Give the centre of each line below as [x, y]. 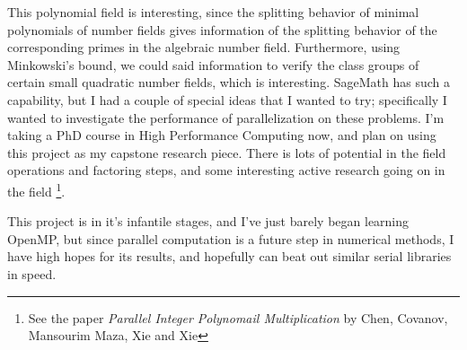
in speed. [32, 273]
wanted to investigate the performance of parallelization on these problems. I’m [226, 117]
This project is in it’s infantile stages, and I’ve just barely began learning [208, 221]
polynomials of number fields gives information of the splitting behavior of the [222, 29]
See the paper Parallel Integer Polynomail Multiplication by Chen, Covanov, [238, 317]
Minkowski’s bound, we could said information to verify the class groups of [213, 64]
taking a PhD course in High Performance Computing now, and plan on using [222, 135]
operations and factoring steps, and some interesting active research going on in [226, 170]
